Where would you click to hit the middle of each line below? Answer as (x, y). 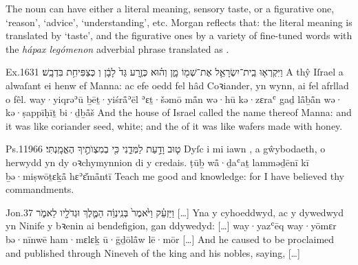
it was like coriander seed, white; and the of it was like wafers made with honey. (174, 125)
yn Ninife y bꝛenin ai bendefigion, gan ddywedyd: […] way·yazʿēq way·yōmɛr (171, 226)
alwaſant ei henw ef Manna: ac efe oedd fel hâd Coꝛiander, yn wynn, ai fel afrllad (177, 85)
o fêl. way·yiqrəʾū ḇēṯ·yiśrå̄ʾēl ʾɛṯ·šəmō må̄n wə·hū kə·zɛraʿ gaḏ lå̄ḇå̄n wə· (174, 99)
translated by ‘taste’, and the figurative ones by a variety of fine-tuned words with (179, 35)
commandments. (40, 189)
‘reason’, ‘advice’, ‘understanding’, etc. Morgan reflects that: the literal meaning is (179, 22)
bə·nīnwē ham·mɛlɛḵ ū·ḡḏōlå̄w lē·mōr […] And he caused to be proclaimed (170, 239)
